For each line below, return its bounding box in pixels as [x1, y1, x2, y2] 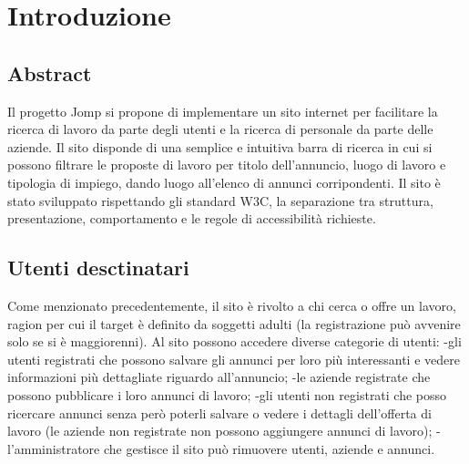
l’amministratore [7, 438, 100, 458]
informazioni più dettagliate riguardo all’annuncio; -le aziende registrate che [7, 367, 431, 387]
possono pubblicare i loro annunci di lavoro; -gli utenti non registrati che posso [7, 385, 447, 404]
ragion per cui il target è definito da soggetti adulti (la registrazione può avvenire [7, 314, 461, 333]
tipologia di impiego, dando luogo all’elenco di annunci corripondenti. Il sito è [7, 172, 441, 191]
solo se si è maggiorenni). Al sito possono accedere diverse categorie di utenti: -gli [7, 332, 462, 351]
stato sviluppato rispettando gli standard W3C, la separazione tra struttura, [7, 191, 433, 210]
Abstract [7, 58, 92, 87]
